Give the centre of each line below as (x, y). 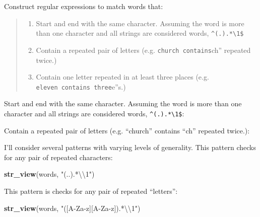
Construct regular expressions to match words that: (84, 6)
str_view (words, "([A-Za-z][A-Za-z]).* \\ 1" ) (72, 208)
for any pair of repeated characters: (58, 157)
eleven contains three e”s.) (81, 86)
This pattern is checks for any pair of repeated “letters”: (91, 191)
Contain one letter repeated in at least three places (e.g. (122, 77)
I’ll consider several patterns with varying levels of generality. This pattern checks (130, 147)
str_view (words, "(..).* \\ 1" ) (49, 174)
